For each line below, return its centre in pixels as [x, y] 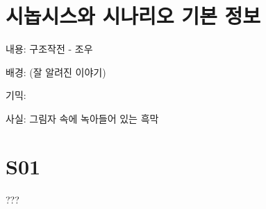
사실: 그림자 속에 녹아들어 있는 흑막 [82, 118]
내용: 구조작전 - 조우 [49, 49]
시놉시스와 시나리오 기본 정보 [133, 16]
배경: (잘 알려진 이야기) [56, 72]
